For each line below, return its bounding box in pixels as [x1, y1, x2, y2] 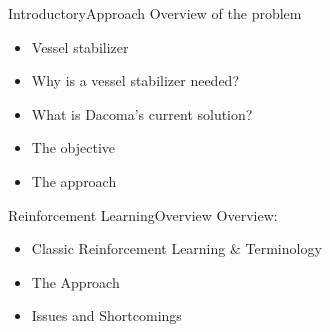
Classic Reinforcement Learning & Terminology [31, 238, 322, 259]
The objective [31, 137, 116, 158]
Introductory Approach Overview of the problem [8, 3, 302, 23]
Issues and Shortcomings [31, 305, 182, 326]
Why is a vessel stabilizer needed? [31, 70, 239, 91]
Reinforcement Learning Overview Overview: [8, 204, 278, 225]
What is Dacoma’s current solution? [31, 103, 253, 124]
